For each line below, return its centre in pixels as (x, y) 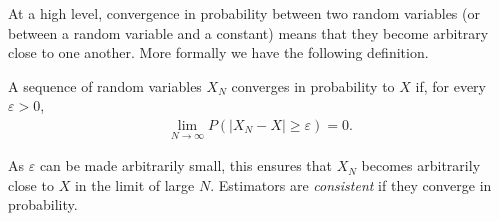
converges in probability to (313, 85)
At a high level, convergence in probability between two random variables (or (244, 13)
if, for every (450, 85)
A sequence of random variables (105, 85)
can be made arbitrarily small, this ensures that (186, 165)
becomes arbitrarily (421, 165)
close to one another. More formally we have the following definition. (218, 52)
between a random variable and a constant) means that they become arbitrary (248, 32)
